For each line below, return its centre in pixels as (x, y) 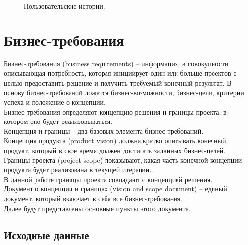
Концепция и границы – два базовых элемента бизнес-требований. (104, 131)
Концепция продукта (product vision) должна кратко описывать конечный (115, 140)
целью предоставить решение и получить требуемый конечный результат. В (118, 82)
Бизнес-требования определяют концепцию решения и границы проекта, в (115, 111)
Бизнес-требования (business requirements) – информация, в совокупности (116, 63)
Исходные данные (47, 234)
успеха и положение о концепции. (55, 102)
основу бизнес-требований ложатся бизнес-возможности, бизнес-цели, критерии (124, 92)
